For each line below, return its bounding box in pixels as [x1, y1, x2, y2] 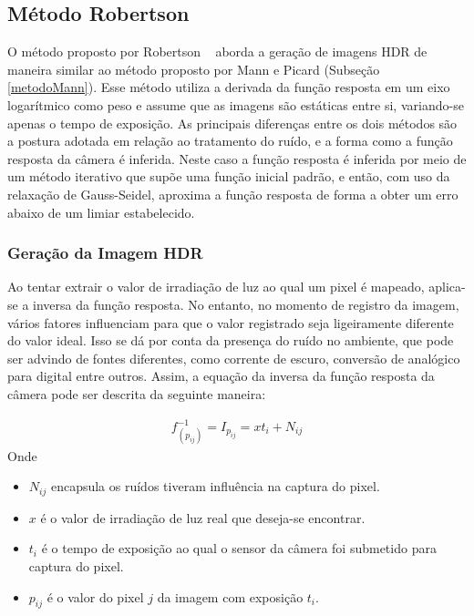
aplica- [428, 277, 466, 296]
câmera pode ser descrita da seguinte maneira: [7, 384, 266, 403]
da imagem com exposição [157, 587, 304, 606]
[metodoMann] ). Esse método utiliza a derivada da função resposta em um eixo [7, 77, 450, 97]
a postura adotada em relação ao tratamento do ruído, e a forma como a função [7, 131, 453, 150]
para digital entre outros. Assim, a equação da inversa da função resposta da [7, 366, 435, 385]
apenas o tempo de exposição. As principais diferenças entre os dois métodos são [7, 113, 458, 132]
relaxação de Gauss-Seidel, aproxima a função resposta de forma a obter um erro [7, 184, 459, 203]
